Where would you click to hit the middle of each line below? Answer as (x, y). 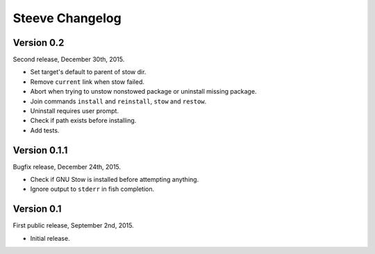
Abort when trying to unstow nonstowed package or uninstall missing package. (143, 92)
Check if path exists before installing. (83, 121)
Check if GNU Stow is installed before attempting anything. (115, 180)
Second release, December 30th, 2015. (69, 60)
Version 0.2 (39, 43)
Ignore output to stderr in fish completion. (92, 189)
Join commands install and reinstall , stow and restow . (118, 101)
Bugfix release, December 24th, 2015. (67, 167)
